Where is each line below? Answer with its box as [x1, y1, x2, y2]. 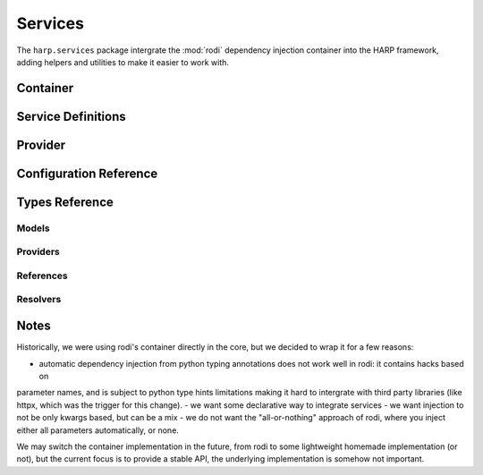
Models [16, 222, 50, 234]
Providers [16, 246, 60, 259]
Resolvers [16, 293, 62, 306]
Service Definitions [16, 108, 127, 124]
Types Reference [16, 194, 114, 209]
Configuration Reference [16, 165, 158, 181]
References [16, 269, 68, 282]
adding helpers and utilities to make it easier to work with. [16, 56, 230, 67]
